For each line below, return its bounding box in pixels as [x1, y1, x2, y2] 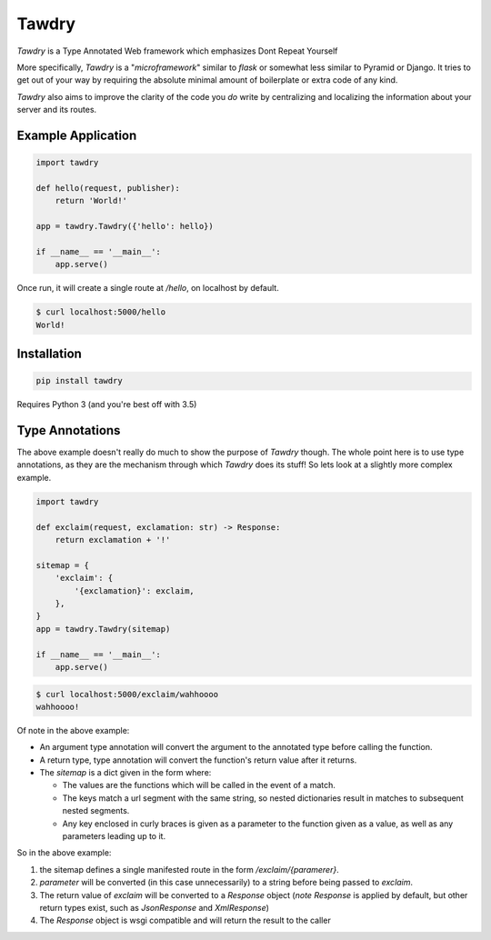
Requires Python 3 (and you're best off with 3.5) [16, 399, 197, 410]
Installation [16, 346, 82, 361]
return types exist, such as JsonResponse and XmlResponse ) [39, 902, 270, 913]
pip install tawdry [35, 375, 123, 386]
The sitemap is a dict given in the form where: [39, 767, 212, 778]
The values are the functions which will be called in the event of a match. [62, 780, 336, 791]
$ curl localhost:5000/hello [35, 307, 166, 317]
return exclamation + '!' [55, 535, 171, 545]
